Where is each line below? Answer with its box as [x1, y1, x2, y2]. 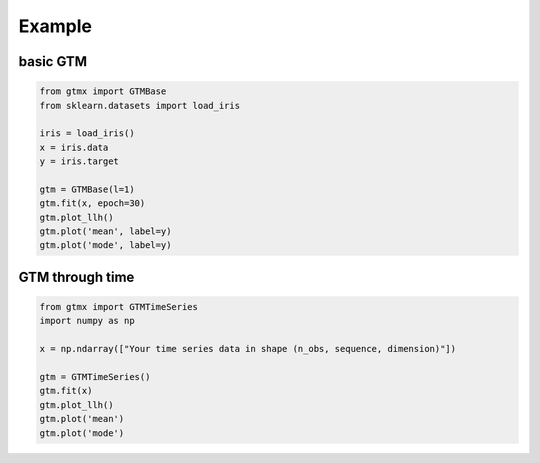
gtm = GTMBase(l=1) [39, 183, 135, 195]
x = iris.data [39, 141, 109, 153]
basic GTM [18, 53, 88, 70]
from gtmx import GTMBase [39, 86, 167, 97]
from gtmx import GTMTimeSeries [39, 301, 199, 313]
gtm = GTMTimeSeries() [39, 371, 151, 382]
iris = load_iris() [39, 128, 135, 139]
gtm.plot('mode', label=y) [39, 240, 172, 251]
